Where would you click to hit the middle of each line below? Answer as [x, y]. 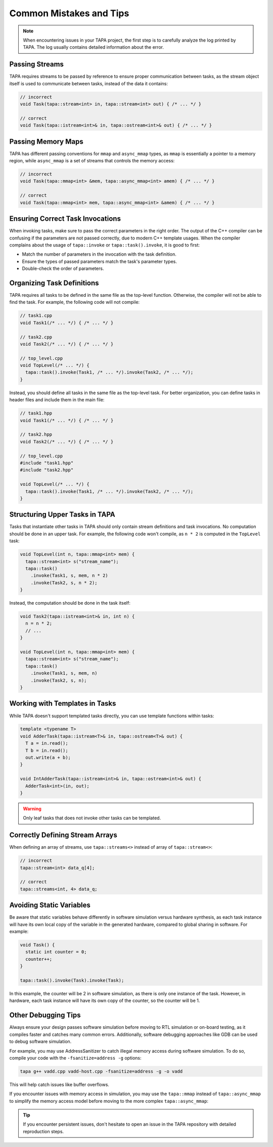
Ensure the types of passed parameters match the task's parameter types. [99, 261]
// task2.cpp [36, 337]
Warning [32, 809]
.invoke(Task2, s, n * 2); [64, 583]
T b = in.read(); [47, 750]
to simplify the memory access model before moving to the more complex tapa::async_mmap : [109, 1101]
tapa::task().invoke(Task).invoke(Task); [72, 981]
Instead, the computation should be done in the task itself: [70, 603]
